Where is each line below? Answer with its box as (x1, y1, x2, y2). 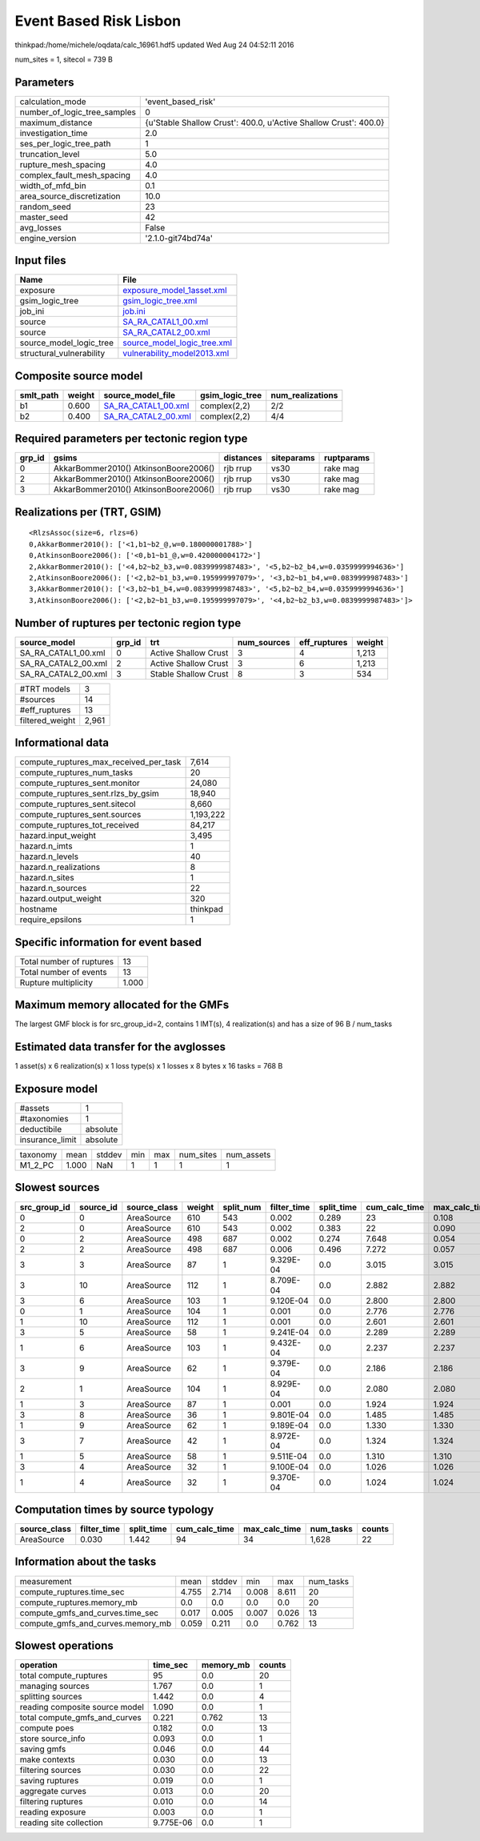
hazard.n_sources (19, 883, 87, 894)
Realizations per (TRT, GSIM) (14, 505, 162, 519)
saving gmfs (19, 1743, 66, 1755)
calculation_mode (19, 96, 87, 107)
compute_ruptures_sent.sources (19, 809, 142, 820)
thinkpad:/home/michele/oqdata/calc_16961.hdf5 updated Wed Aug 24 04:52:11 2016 (14, 40, 294, 50)
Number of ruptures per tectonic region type (14, 616, 242, 630)
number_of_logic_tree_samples (19, 106, 136, 118)
